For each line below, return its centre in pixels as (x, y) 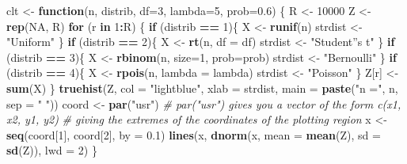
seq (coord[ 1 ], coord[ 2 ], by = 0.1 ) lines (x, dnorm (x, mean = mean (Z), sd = (194, 134)
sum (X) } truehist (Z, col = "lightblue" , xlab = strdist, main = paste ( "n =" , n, (202, 88)
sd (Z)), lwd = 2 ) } (52, 150)
